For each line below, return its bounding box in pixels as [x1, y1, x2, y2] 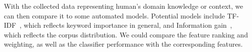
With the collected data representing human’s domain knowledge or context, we [4, 1, 243, 11]
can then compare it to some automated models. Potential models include [4, 10, 225, 20]
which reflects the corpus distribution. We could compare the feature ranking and [4, 29, 248, 39]
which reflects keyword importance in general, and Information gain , [23, 20, 232, 30]
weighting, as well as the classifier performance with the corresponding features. [4, 39, 243, 49]
